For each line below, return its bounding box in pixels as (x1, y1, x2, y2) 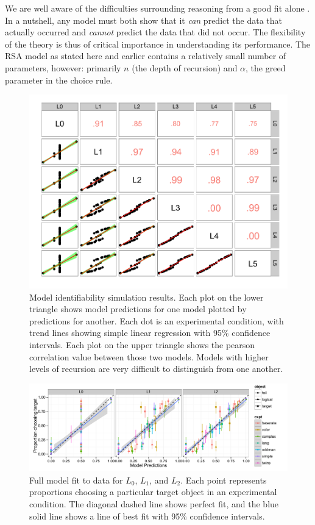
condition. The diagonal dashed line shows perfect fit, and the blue (29, 498, 279, 510)
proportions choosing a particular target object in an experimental (29, 485, 277, 498)
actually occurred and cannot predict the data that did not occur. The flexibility (5, 26, 306, 38)
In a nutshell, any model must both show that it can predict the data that (5, 13, 283, 26)
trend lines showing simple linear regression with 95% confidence (29, 326, 271, 339)
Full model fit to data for (29, 473, 123, 486)
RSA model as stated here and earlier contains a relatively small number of (5, 49, 286, 62)
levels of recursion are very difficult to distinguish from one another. (29, 362, 283, 375)
